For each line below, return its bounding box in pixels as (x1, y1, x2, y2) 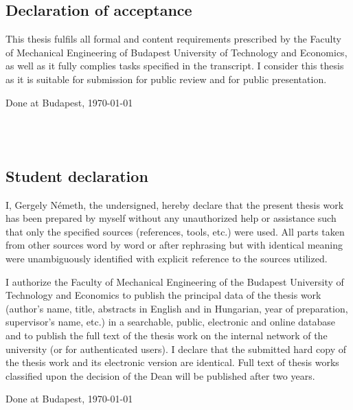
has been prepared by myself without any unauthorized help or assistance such (5, 211, 337, 225)
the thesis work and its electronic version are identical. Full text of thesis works (5, 355, 339, 369)
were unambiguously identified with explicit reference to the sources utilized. (5, 251, 328, 265)
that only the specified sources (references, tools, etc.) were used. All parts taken (5, 224, 345, 238)
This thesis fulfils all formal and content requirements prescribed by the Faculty (5, 32, 341, 46)
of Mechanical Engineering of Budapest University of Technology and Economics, (5, 45, 348, 59)
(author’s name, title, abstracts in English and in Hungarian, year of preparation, (5, 301, 348, 315)
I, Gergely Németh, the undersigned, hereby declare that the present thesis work (5, 197, 344, 212)
